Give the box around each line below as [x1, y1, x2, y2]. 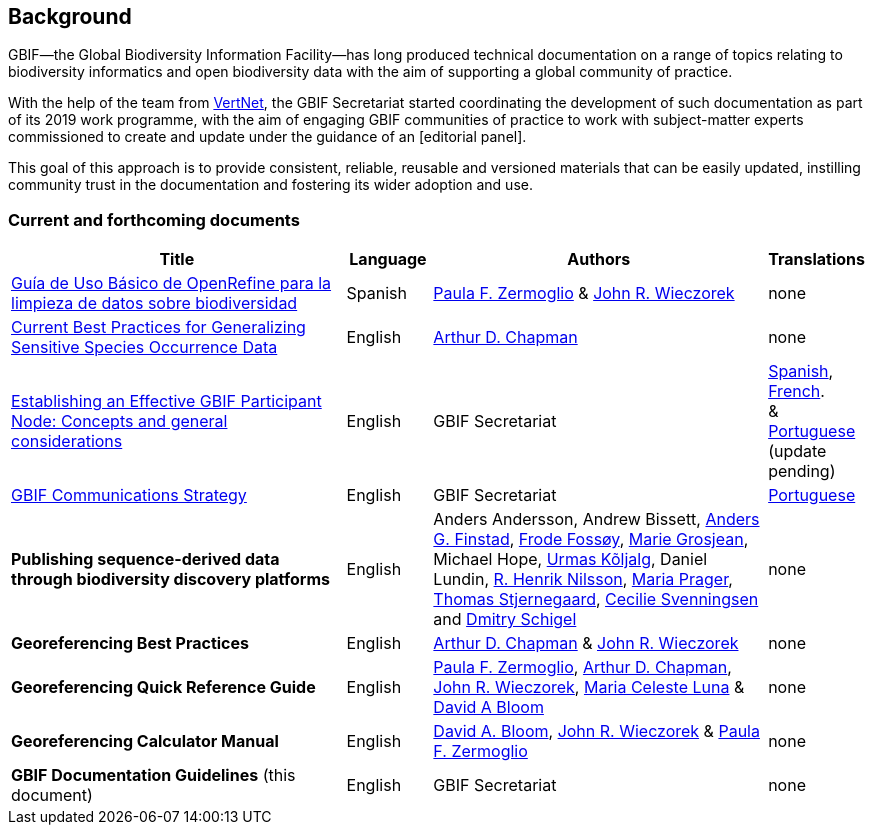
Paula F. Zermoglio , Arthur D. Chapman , [433, 657, 732, 678]
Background [8, 4, 132, 29]
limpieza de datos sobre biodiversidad [11, 293, 298, 314]
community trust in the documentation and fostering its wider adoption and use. [8, 176, 533, 194]
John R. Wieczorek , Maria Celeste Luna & [433, 677, 745, 698]
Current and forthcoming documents [8, 209, 300, 230]
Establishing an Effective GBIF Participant [11, 391, 322, 412]
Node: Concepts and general [11, 411, 228, 432]
